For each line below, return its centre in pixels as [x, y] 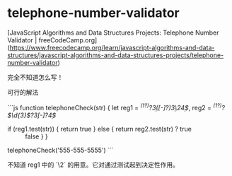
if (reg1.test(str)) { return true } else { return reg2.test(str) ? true [100, 129]
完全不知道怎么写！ [35, 77]
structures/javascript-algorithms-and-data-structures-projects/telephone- [116, 55]
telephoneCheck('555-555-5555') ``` [61, 150]
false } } [36, 136]
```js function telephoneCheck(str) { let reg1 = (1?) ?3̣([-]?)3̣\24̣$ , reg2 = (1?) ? [116, 107]
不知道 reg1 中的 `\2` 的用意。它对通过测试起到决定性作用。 [93, 165]
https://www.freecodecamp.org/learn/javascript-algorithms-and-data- [112, 47]
